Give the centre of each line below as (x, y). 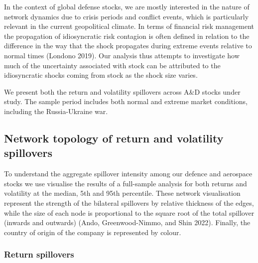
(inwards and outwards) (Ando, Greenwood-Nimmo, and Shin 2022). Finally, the (127, 222)
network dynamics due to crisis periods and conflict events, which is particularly (127, 16)
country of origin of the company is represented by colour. (93, 232)
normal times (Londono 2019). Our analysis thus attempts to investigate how (122, 55)
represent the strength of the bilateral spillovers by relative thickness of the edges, (129, 202)
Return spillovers (39, 254)
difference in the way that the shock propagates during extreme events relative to (128, 46)
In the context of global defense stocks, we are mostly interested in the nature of (127, 6)
